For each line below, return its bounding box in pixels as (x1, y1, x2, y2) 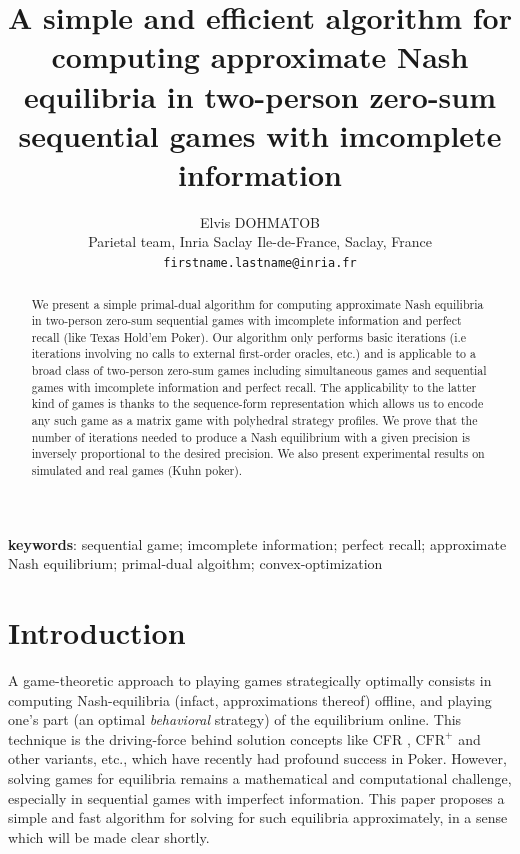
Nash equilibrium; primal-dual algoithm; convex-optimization (8, 553, 383, 574)
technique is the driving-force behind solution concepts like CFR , (8, 728, 411, 749)
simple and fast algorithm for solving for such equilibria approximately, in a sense (8, 807, 508, 828)
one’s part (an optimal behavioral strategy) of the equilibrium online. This (8, 709, 462, 730)
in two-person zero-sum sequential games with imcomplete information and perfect (31, 312, 462, 329)
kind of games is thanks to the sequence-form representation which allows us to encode (31, 395, 484, 412)
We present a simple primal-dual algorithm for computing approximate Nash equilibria (31, 295, 484, 312)
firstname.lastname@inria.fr (163, 256, 357, 271)
